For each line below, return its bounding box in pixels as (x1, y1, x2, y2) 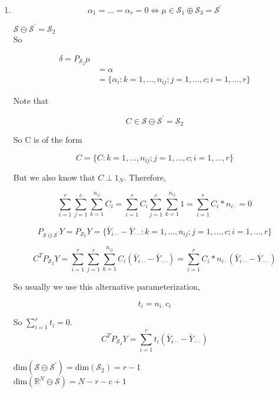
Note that (13, 94, 49, 107)
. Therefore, (124, 171, 166, 183)
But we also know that (13, 171, 95, 183)
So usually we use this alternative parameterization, (13, 280, 200, 293)
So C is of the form (13, 133, 82, 145)
